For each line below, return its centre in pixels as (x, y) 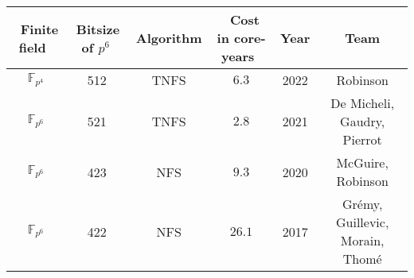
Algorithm (169, 38)
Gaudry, (363, 121)
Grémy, (362, 204)
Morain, (362, 240)
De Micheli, (363, 103)
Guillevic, (363, 222)
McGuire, (362, 162)
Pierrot (362, 139)
